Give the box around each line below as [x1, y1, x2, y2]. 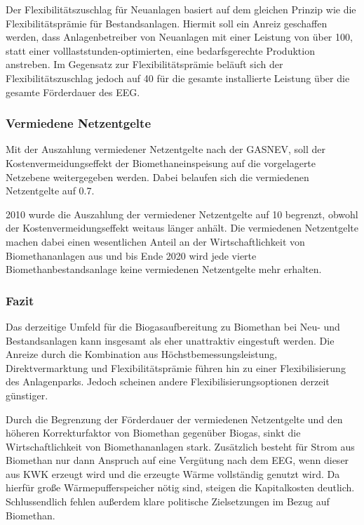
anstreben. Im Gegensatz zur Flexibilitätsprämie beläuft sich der [6, 57, 283, 72]
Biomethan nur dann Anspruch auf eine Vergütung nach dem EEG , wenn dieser [6, 453, 349, 467]
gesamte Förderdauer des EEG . [6, 84, 140, 99]
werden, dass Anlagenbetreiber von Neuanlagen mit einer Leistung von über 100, [6, 29, 353, 44]
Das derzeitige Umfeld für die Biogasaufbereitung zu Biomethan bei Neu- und [6, 319, 340, 333]
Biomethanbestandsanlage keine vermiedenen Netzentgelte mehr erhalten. [6, 262, 322, 277]
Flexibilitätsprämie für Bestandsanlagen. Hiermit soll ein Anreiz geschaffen [6, 15, 328, 30]
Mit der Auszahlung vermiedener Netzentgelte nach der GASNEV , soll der [6, 142, 326, 157]
